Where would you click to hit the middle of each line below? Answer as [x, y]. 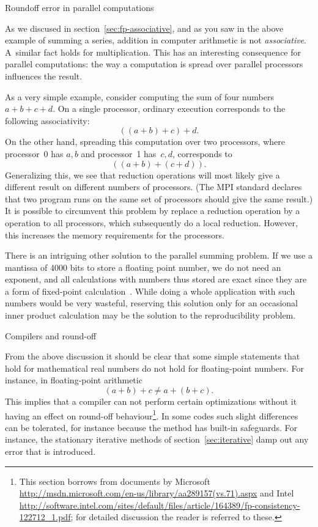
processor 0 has [34, 153]
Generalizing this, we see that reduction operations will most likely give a [142, 175]
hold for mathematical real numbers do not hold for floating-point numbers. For [155, 368]
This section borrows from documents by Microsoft [115, 481]
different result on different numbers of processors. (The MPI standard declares [153, 187]
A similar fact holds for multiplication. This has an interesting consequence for [153, 52]
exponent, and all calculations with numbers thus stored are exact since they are [156, 279]
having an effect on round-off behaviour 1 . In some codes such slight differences [152, 415]
